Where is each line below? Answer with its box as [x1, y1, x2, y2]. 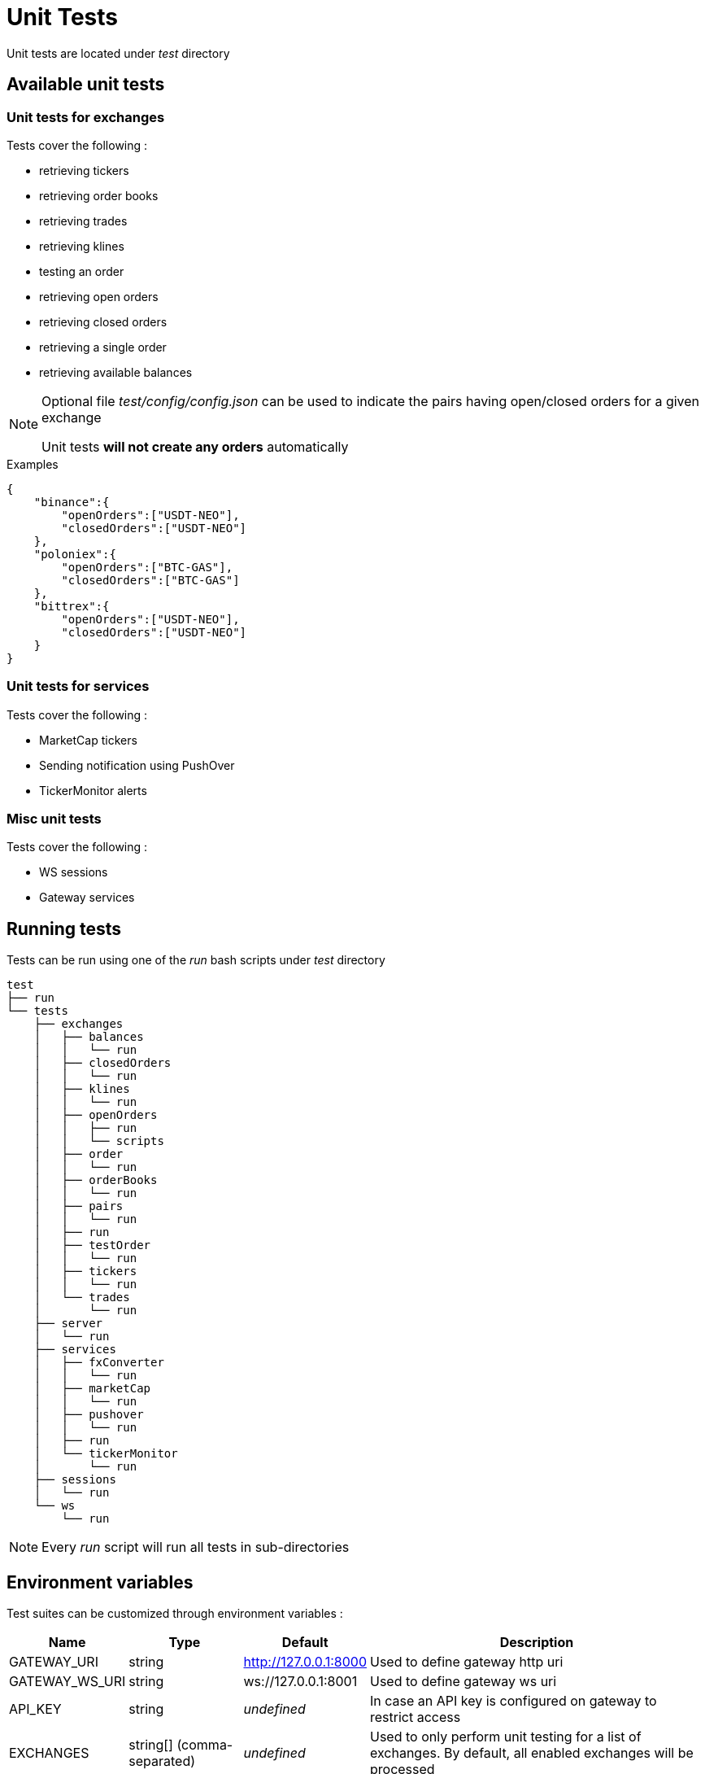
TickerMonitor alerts [39, 783, 147, 797]
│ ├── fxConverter [33, 1356, 164, 1370]
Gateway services [39, 890, 135, 905]
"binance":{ [33, 495, 110, 509]
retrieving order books [39, 188, 159, 203]
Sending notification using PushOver [39, 758, 235, 772]
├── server [33, 1317, 103, 1330]
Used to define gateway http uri [369, 1654, 564, 1671]
